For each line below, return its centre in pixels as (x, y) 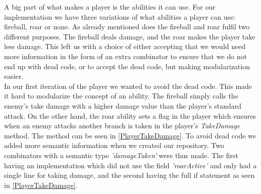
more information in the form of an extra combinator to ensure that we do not (125, 56)
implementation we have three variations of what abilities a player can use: (120, 16)
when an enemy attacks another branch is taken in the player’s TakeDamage (122, 126)
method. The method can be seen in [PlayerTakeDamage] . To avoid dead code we (130, 135)
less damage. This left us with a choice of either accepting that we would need (125, 46)
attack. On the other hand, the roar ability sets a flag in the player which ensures (130, 115)
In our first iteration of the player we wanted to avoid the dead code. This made (128, 86)
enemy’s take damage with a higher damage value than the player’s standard (123, 105)
